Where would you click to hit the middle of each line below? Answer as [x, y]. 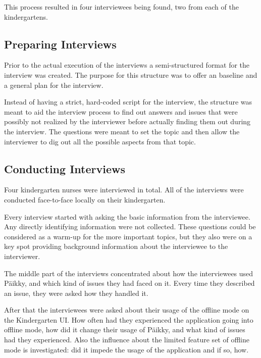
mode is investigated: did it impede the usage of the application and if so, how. [126, 349]
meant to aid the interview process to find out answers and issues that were [121, 111]
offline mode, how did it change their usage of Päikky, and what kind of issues [125, 329]
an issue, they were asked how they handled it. [76, 293]
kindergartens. [26, 16]
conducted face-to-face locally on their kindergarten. [85, 199]
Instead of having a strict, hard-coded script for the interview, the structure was [128, 102]
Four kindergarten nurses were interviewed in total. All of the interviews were [124, 190]
